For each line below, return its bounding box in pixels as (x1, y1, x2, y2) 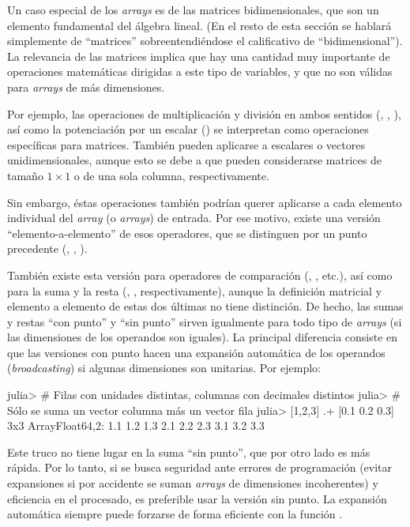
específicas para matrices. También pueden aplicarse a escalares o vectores (7, 136, 365, 152)
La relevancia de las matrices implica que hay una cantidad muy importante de (7, 47, 390, 64)
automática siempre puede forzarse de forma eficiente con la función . (7, 506, 343, 522)
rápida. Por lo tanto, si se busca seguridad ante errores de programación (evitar (7, 459, 393, 476)
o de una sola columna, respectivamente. (73, 167, 269, 183)
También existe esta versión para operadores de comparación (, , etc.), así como (7, 266, 393, 283)
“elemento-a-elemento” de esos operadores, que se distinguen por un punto (7, 224, 367, 241)
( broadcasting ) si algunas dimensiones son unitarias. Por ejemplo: (7, 359, 321, 376)
